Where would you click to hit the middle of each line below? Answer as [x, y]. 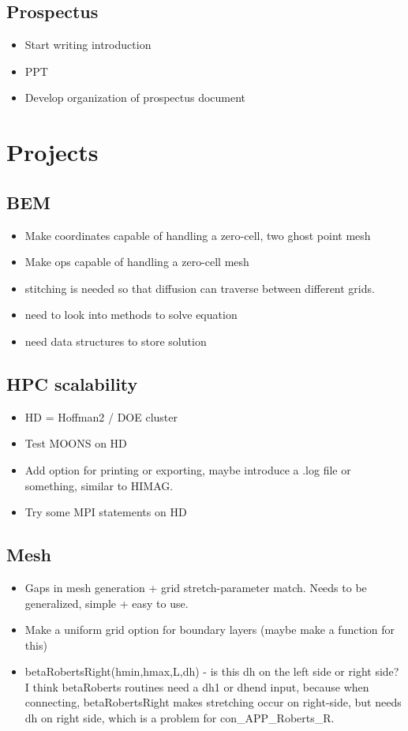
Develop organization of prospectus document [135, 97]
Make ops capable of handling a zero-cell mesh [137, 262]
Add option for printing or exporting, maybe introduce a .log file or [188, 469]
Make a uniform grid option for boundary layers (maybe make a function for [210, 630]
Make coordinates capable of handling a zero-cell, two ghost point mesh [198, 235]
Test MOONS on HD [76, 443]
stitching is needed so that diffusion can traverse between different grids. [200, 288]
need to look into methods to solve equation [131, 315]
